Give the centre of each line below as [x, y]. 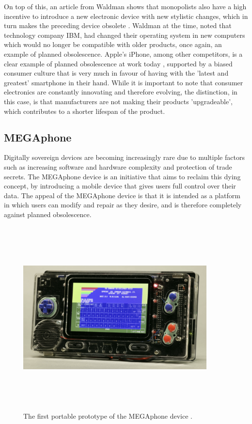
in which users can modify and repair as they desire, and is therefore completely [123, 205]
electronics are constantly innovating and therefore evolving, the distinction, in [121, 92]
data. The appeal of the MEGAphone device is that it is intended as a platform [122, 195]
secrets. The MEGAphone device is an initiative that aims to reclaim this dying [122, 176]
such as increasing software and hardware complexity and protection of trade [118, 166]
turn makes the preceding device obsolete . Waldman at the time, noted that [118, 25]
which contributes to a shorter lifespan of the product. [85, 111]
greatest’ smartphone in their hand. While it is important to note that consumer [124, 82]
